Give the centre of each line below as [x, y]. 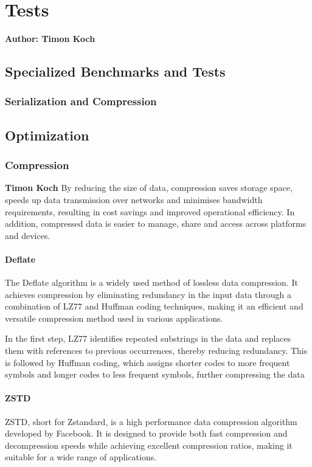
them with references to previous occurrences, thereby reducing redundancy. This [156, 351]
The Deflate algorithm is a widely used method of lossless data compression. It [151, 282]
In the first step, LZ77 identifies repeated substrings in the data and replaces [148, 338]
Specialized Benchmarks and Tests [115, 71]
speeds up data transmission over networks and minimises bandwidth [134, 199]
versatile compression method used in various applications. [114, 318]
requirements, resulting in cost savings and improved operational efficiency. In [150, 211]
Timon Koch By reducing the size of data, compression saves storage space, [149, 188]
